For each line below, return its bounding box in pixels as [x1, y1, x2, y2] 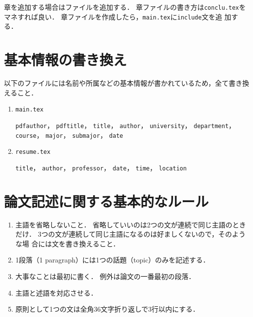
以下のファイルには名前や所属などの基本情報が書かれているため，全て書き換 [4, 78, 249, 88]
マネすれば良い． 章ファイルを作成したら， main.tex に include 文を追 [4, 11, 222, 21]
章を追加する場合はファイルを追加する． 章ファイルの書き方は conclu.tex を [4, 2, 246, 12]
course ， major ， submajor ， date [15, 130, 123, 140]
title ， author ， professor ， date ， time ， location [15, 162, 187, 172]
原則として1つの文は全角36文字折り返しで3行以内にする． [15, 304, 200, 314]
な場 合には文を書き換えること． [15, 238, 120, 248]
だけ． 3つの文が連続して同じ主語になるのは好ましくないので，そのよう [15, 229, 246, 239]
